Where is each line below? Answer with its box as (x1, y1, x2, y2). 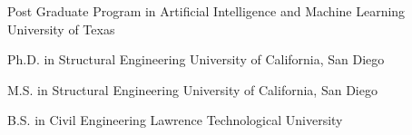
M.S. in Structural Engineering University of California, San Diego (7, 80, 378, 99)
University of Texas (7, 19, 115, 38)
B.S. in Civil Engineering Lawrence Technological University (7, 111, 343, 130)
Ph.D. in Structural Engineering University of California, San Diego (7, 50, 385, 69)
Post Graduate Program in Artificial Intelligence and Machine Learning (7, 2, 406, 20)
